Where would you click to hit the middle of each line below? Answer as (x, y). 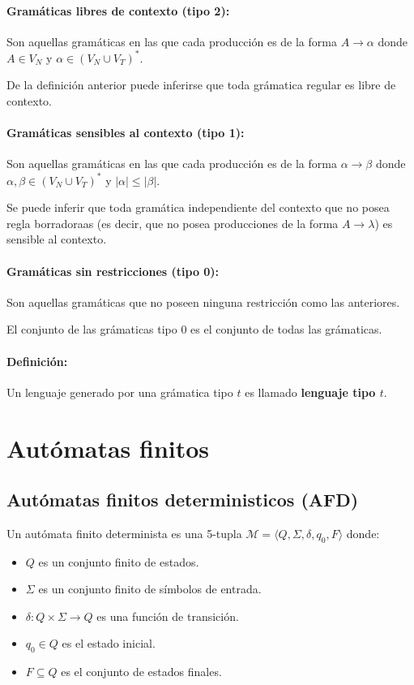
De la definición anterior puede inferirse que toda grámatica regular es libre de (201, 85)
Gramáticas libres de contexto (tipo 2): (118, 10)
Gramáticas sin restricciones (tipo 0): (113, 271)
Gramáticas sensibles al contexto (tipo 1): (126, 133)
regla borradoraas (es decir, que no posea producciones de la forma (173, 223)
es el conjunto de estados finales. (141, 672)
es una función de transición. (168, 616)
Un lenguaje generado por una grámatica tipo (120, 392)
